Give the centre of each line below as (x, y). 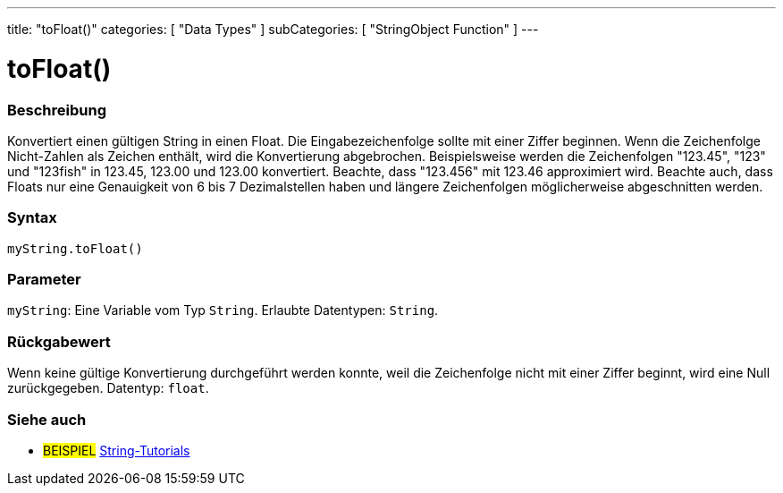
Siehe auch (47, 419)
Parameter (44, 279)
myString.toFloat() (75, 248)
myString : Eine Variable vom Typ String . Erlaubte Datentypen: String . (223, 310)
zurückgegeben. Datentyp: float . (108, 388)
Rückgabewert (59, 341)
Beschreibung (57, 110)
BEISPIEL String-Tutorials (117, 450)
